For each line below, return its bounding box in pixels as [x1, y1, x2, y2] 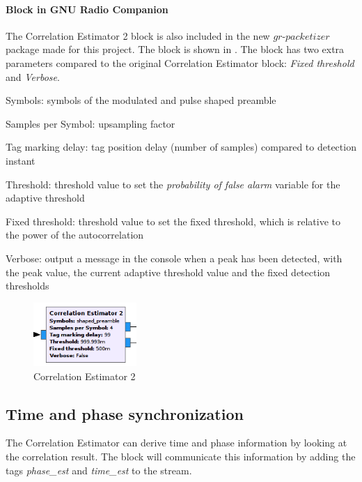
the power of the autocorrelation [6, 227, 144, 242]
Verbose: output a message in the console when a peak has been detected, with [6, 250, 343, 265]
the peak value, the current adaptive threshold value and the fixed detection [6, 264, 331, 279]
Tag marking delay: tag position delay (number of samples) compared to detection [6, 140, 356, 154]
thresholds [6, 278, 49, 293]
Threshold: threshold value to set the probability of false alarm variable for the [6, 176, 340, 191]
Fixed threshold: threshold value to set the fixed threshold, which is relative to [6, 213, 341, 228]
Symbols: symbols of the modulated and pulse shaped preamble [6, 93, 276, 107]
